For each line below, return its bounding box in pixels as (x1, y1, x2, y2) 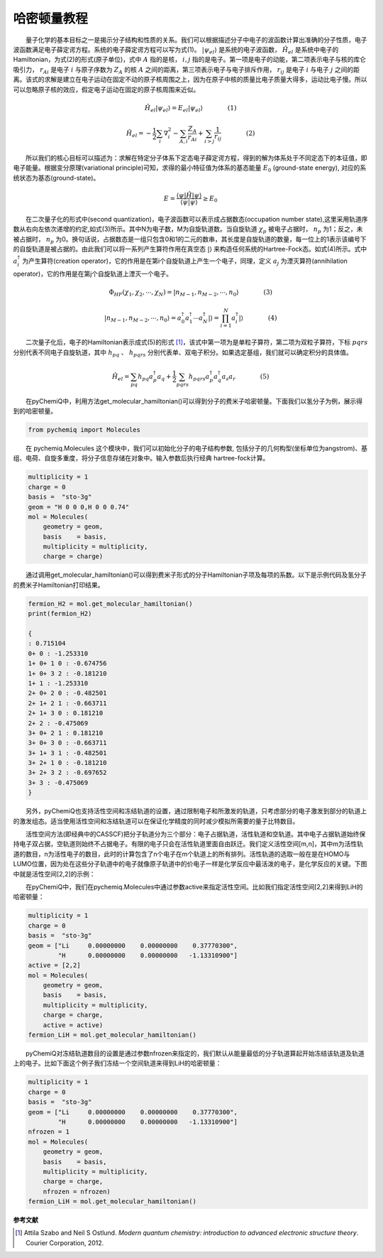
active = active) (43, 1021, 104, 1029)
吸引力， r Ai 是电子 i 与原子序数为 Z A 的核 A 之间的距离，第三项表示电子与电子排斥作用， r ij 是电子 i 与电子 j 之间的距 (13, 65, 360, 75)
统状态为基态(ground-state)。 (13, 173, 100, 182)
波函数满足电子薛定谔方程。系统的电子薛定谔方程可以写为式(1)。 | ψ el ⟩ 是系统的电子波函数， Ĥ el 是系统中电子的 (13, 45, 339, 55)
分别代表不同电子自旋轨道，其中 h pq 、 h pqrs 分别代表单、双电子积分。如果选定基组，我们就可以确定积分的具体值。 (13, 348, 353, 358)
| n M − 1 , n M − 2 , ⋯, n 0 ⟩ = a (104, 313, 182, 323)
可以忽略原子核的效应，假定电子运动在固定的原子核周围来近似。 (13, 85, 200, 94)
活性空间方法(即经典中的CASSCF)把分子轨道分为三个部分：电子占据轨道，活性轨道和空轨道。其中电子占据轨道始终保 (26, 830, 366, 838)
